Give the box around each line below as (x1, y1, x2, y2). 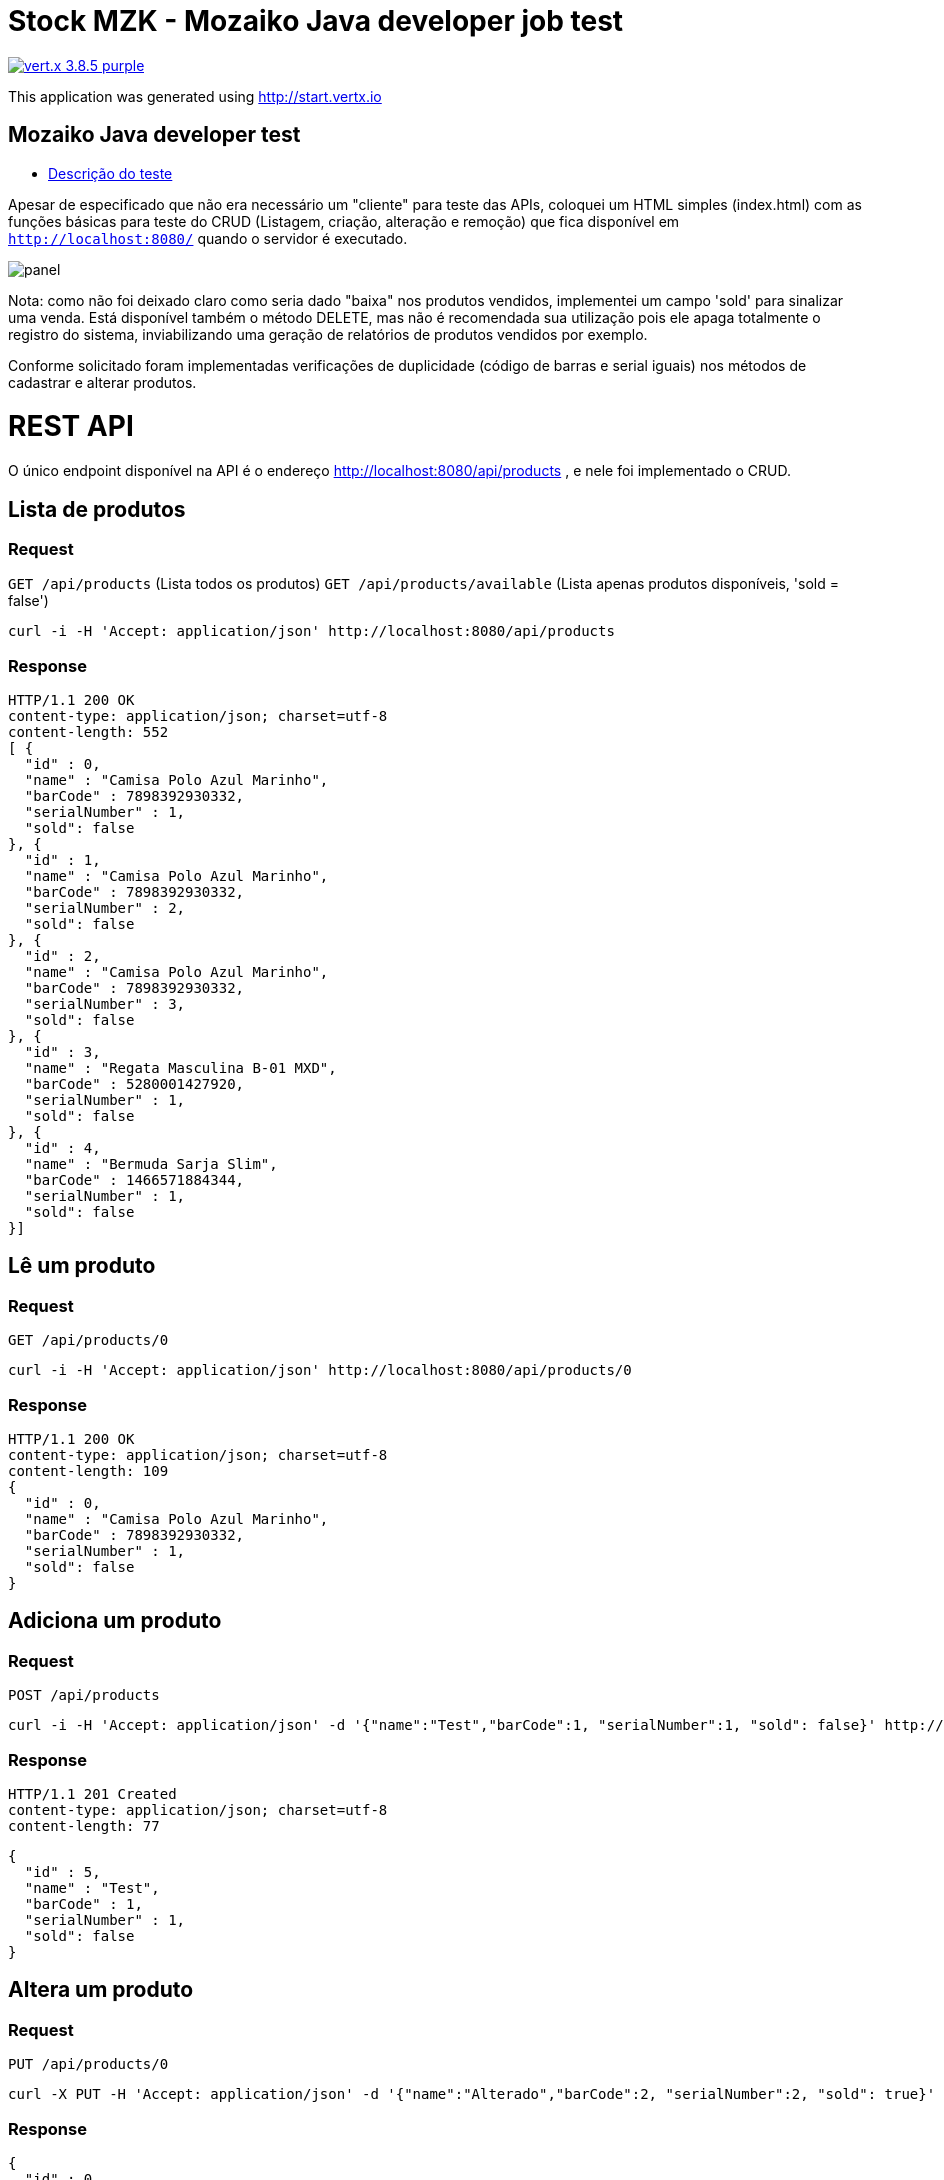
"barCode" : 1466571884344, (24, 1172, 245, 1189)
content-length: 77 (8, 1818, 160, 1834)
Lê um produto (8, 1253, 156, 1279)
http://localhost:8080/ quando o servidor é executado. (8, 229, 408, 247)
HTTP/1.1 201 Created (8, 1786, 177, 1802)
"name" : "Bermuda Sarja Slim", (24, 1156, 278, 1173)
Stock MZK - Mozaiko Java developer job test (8, 4, 624, 38)
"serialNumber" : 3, (24, 996, 186, 1013)
